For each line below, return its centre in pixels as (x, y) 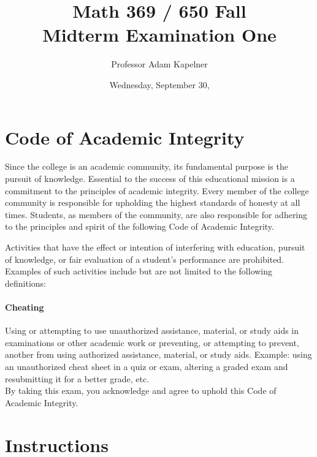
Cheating (25, 307)
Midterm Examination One (159, 35)
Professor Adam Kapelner (159, 64)
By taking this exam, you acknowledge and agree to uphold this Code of (141, 391)
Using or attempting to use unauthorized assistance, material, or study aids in (152, 330)
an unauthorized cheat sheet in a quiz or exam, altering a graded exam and (147, 366)
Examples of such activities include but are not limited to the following (139, 271)
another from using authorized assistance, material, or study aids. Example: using (158, 354)
